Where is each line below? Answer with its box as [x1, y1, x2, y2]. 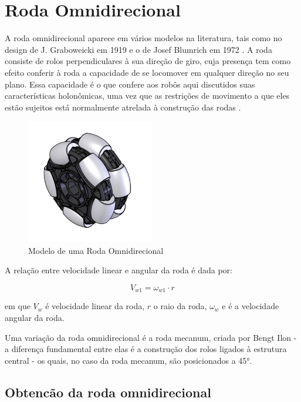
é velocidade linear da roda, [45, 300, 145, 312]
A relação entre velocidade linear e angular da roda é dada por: [5, 264, 232, 276]
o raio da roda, [153, 300, 207, 312]
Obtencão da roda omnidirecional [5, 383, 211, 401]
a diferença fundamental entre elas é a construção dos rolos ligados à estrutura [5, 343, 287, 355]
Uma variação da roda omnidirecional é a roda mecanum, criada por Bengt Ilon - [5, 331, 297, 343]
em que [5, 300, 31, 312]
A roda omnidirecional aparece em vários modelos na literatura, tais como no [5, 32, 282, 44]
